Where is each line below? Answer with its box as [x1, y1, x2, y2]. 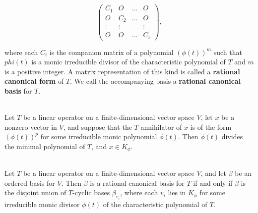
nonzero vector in [4, 121, 57, 132]
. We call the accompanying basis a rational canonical [70, 76, 241, 86]
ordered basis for [4, 177, 55, 188]
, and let [200, 167, 226, 178]
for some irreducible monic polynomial [40, 131, 157, 142]
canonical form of [4, 76, 64, 86]
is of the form [190, 121, 232, 132]
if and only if [193, 177, 233, 188]
